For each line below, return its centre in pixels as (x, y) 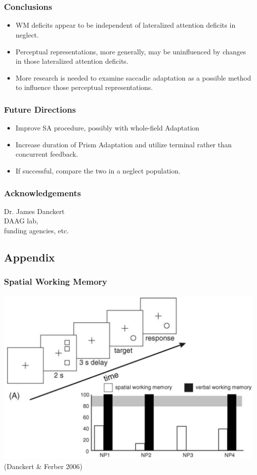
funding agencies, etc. (37, 231)
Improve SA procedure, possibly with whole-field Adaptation (107, 128)
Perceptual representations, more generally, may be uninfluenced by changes (131, 51)
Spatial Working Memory (56, 281)
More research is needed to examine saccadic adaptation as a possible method (133, 77)
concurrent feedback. (47, 154)
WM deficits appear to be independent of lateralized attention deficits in (126, 25)
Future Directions (40, 109)
